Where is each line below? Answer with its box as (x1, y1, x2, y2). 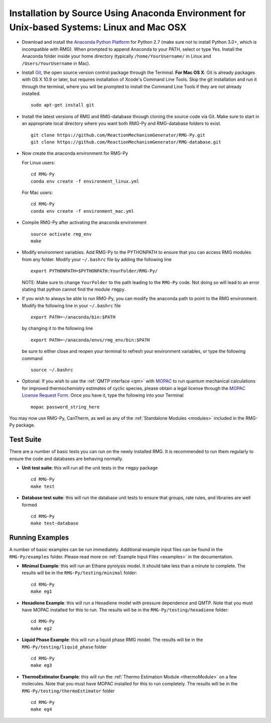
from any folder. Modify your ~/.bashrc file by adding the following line (22, 256, 172, 262)
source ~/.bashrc (31, 367, 73, 373)
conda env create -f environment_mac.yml (31, 208, 134, 214)
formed (22, 502, 37, 508)
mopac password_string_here (31, 404, 100, 410)
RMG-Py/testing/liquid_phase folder (22, 644, 107, 650)
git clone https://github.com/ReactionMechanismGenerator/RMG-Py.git (31, 132, 206, 138)
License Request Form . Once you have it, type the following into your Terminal (22, 392, 184, 398)
